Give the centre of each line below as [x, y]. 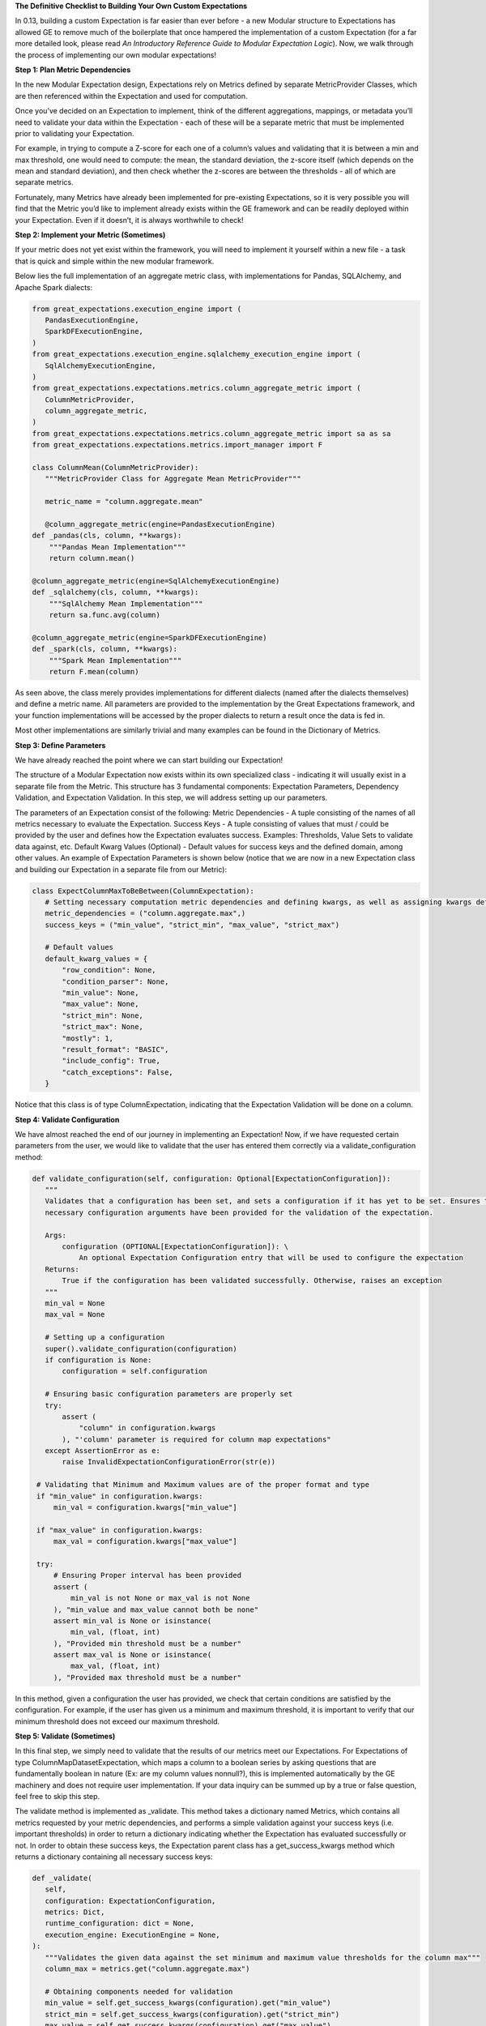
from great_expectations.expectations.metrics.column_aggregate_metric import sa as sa [211, 433]
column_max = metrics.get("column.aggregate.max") [147, 1969]
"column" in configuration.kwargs [147, 1428]
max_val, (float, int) [115, 1666]
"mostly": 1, [87, 1038]
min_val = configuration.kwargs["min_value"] [145, 1508]
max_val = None [75, 1314]
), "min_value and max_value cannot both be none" [156, 1609]
